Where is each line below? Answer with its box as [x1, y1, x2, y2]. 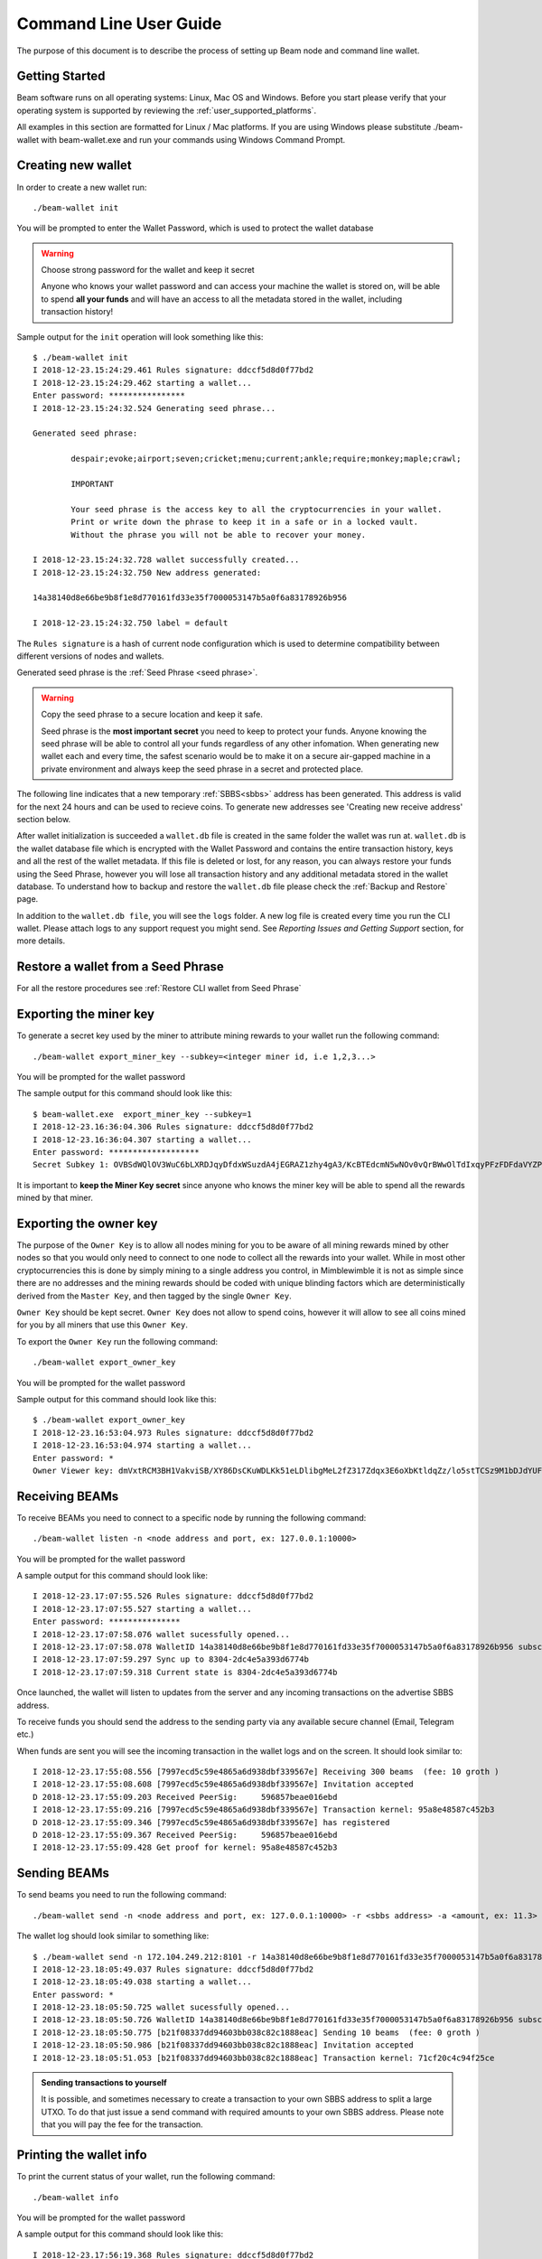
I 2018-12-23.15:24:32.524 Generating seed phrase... [33, 403, 276, 413]
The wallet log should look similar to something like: [16, 1930, 210, 1942]
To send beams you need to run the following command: [16, 1889, 228, 1900]
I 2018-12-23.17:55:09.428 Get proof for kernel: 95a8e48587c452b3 [33, 1842, 338, 1852]
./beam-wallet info [33, 2192, 119, 2202]
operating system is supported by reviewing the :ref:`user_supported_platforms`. [16, 105, 316, 116]
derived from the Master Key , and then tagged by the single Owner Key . [16, 1290, 293, 1301]
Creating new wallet [16, 158, 132, 173]
